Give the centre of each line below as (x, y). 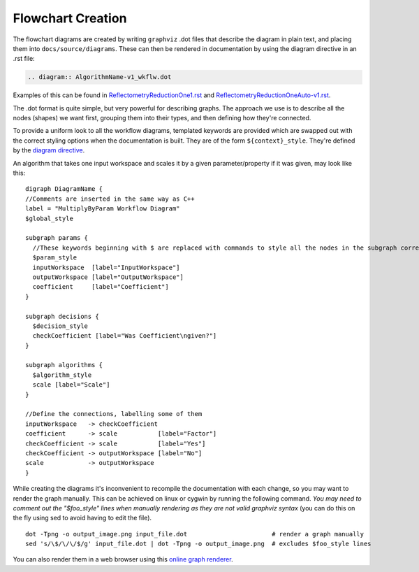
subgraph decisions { (62, 316)
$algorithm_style (62, 375)
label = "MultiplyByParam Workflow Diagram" (103, 209)
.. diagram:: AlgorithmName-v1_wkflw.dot (100, 77)
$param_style (55, 258)
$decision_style (60, 326)
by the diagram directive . (49, 150)
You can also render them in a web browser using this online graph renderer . (123, 559)
